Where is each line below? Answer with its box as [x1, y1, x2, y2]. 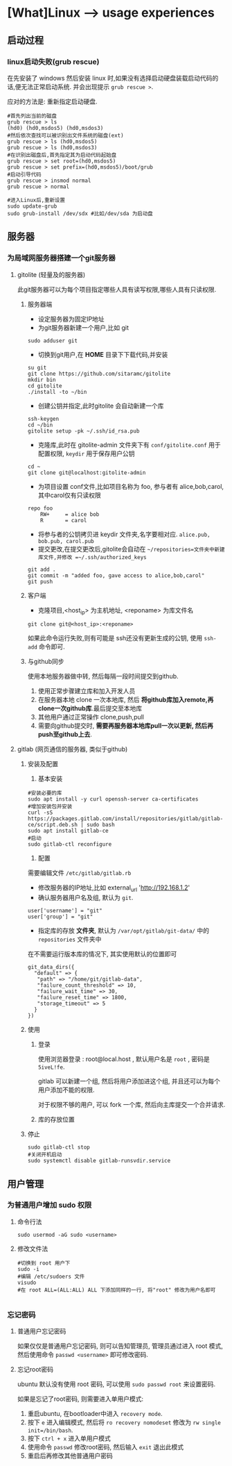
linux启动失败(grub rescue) [7, 57, 100, 67]
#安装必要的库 [27, 790, 62, 797]
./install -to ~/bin [27, 388, 87, 395]
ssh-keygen [27, 415, 60, 422]
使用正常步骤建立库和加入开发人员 [37, 687, 136, 695]
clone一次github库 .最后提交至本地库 [37, 704, 143, 713]
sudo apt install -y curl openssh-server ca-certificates [27, 796, 199, 803]
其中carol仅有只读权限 [37, 491, 102, 499]
